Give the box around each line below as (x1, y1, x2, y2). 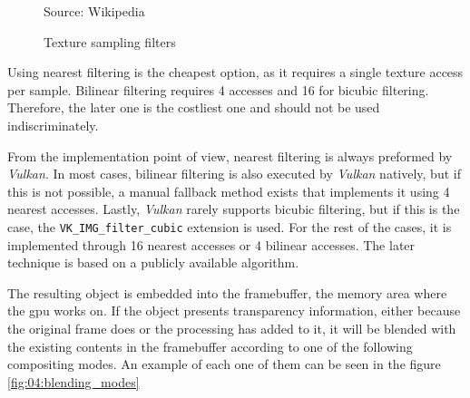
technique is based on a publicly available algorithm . (7, 253, 299, 272)
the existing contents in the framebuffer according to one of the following (7, 336, 413, 355)
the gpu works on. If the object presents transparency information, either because (7, 301, 461, 320)
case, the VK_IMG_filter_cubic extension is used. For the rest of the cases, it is (7, 217, 452, 236)
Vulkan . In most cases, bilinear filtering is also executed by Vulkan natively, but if (7, 164, 461, 183)
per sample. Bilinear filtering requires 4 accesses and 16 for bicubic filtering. (7, 80, 429, 99)
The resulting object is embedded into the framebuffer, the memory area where (7, 283, 447, 302)
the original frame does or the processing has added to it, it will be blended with (7, 318, 456, 337)
